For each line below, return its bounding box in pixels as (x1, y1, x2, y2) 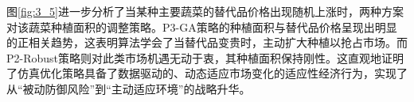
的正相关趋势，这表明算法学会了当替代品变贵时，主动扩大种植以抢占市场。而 (6, 34, 408, 51)
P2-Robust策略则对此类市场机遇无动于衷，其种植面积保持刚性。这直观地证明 (6, 49, 404, 66)
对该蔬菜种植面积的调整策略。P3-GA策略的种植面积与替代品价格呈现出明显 (6, 18, 397, 35)
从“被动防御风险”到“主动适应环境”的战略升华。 (6, 80, 251, 96)
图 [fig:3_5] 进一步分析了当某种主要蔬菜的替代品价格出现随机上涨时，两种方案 (6, 3, 404, 19)
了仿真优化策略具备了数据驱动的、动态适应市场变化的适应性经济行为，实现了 (6, 65, 408, 81)
